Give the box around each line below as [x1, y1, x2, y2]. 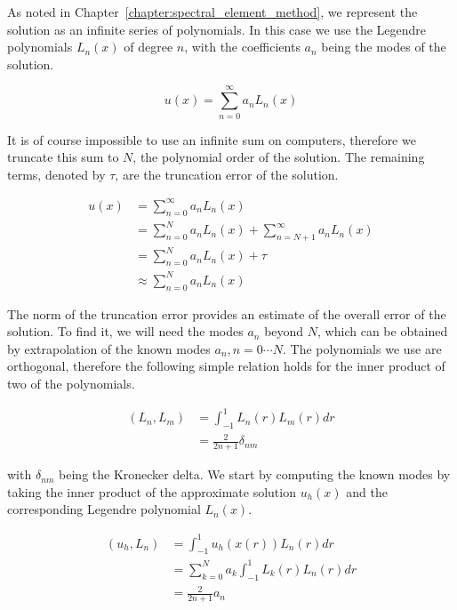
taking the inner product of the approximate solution [7, 482, 296, 501]
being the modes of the [321, 37, 446, 56]
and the [346, 482, 388, 501]
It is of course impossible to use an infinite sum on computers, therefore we [7, 130, 416, 148]
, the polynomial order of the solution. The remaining [132, 148, 425, 166]
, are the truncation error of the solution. [115, 165, 339, 183]
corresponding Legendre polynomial [7, 500, 201, 518]
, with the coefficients [184, 37, 301, 56]
